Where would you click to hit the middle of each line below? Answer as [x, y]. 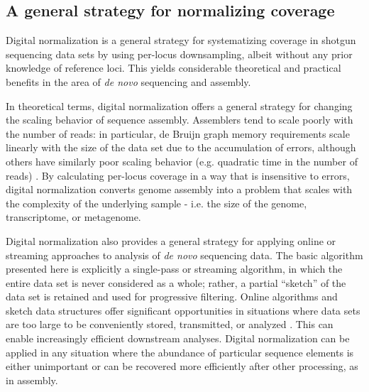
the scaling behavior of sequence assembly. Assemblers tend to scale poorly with [180, 120]
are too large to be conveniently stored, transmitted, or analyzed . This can [170, 324]
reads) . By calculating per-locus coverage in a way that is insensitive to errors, [178, 175]
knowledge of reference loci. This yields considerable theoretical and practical [174, 68]
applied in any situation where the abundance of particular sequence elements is [180, 352]
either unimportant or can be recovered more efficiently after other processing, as [182, 366]
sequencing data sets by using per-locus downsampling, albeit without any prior [179, 54]
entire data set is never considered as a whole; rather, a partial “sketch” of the [176, 282]
